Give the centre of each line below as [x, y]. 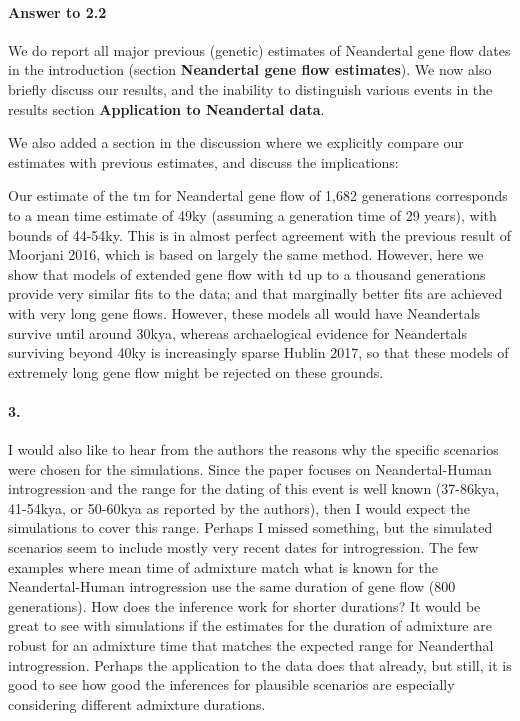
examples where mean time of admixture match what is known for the [223, 566]
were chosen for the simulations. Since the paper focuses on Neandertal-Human [250, 468]
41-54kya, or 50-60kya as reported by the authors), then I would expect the [239, 507]
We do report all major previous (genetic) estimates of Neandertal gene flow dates [259, 49]
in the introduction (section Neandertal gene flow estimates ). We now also [250, 69]
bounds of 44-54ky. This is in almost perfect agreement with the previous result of [260, 234]
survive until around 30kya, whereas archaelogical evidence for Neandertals [237, 332]
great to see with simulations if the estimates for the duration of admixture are [250, 625]
